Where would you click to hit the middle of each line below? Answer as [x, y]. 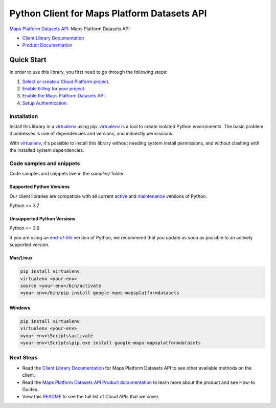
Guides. [30, 390]
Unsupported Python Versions [42, 219]
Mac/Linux [21, 258]
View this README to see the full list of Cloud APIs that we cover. [91, 397]
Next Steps [24, 358]
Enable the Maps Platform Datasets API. [64, 96]
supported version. [29, 245]
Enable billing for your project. [54, 89]
